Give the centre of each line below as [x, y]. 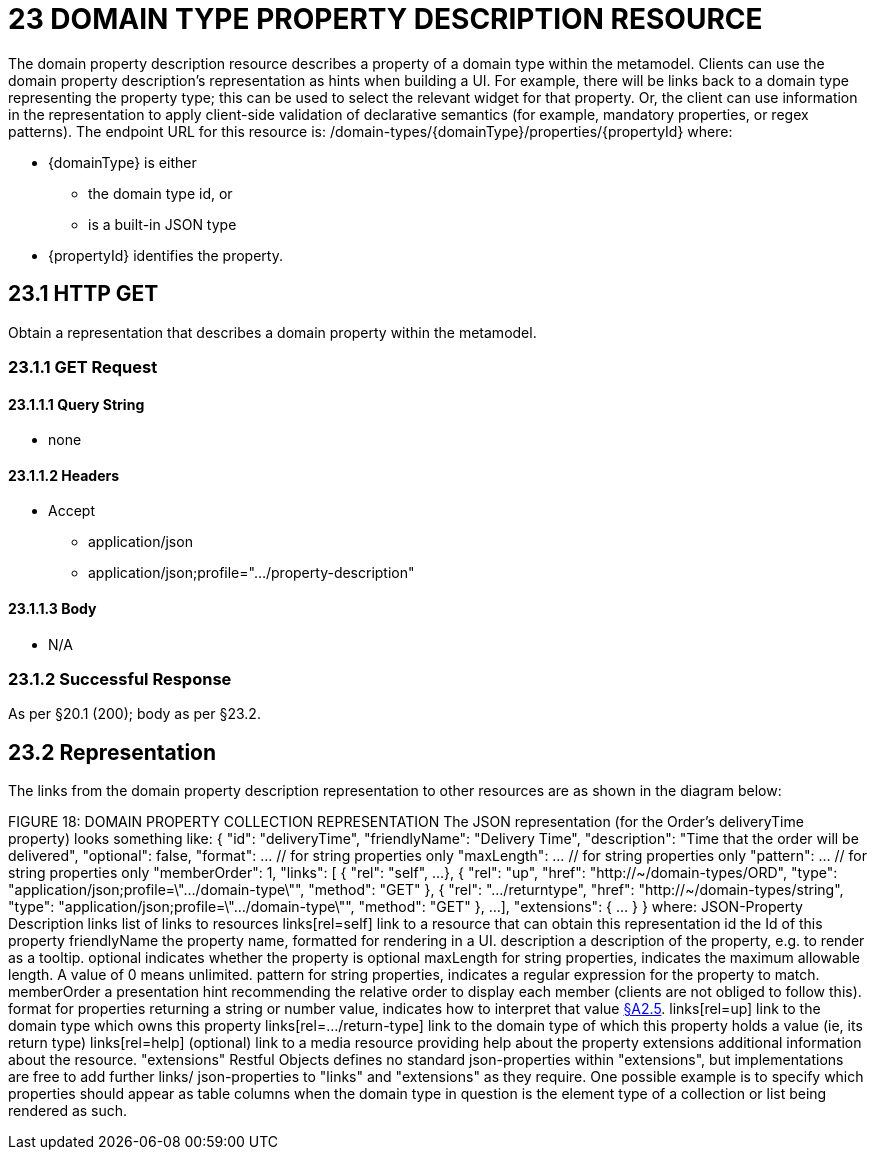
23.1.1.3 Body [52, 609]
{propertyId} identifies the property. [165, 255]
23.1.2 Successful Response [120, 679]
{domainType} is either [122, 162]
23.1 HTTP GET [83, 294]
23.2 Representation [112, 752]
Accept [71, 511]
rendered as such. [68, 1111]
